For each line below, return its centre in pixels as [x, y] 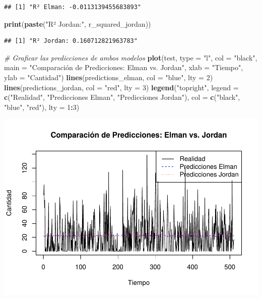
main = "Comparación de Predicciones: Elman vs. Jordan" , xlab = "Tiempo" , [124, 67]
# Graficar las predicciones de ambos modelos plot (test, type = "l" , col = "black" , [131, 57]
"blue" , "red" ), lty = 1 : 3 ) [42, 107]
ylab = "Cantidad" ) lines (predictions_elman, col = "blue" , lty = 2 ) [109, 77]
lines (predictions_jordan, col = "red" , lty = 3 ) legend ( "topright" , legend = [121, 87]
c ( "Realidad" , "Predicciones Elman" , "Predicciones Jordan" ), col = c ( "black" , [122, 97]
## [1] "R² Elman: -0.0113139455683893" [73, 7]
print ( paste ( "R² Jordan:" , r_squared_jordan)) [78, 23]
